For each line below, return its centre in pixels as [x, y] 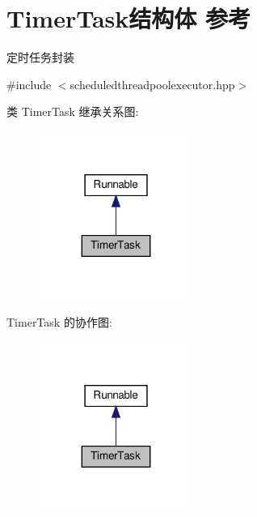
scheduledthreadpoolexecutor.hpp [152, 84]
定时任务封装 [40, 57]
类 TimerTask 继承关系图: [73, 111]
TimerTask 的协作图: [59, 322]
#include [29, 84]
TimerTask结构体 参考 [128, 18]
